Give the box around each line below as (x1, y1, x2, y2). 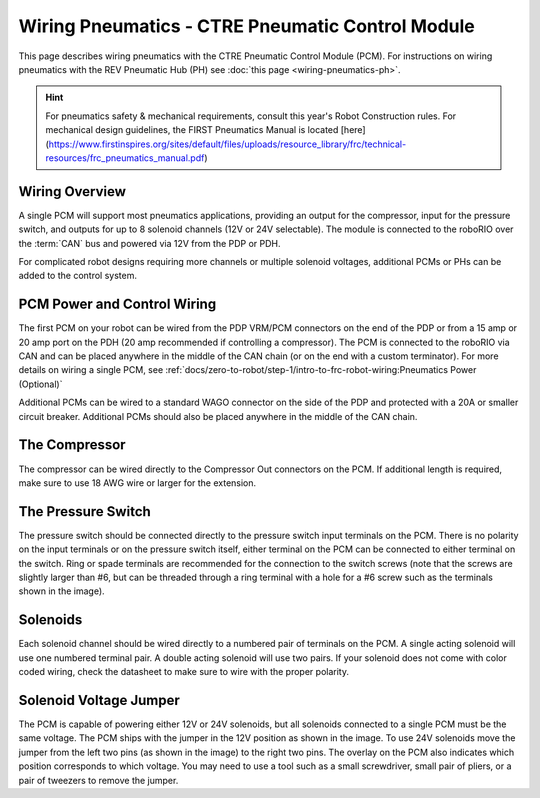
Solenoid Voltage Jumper (18, 691, 180, 709)
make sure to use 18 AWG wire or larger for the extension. (18, 476, 257, 489)
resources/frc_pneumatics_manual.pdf (45, 151, 205, 164)
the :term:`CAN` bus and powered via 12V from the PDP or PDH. (18, 237, 281, 249)
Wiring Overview (18, 183, 127, 200)
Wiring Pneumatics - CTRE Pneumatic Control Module (18, 15, 475, 37)
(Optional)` (18, 378, 63, 390)
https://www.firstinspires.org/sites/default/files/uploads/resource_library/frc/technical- (48, 138, 407, 150)
